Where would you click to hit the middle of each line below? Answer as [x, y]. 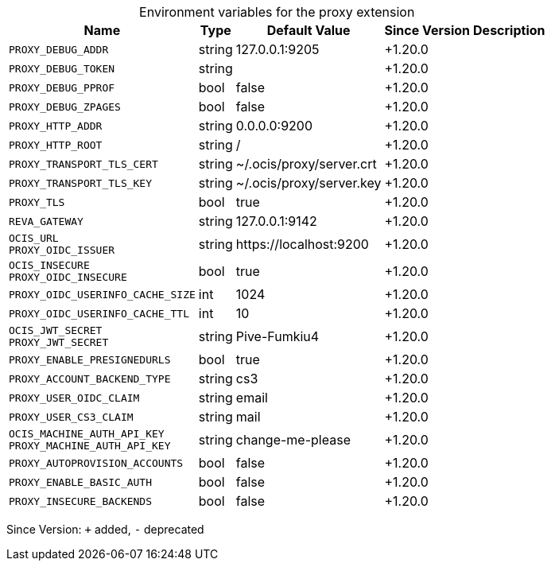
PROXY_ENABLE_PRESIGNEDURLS [90, 359]
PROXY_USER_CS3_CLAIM [71, 417]
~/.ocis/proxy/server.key [308, 183]
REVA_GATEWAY [46, 221]
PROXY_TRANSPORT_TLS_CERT [83, 164]
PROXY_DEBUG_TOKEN [62, 68]
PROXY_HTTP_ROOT [56, 145]
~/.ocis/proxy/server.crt [306, 164]
